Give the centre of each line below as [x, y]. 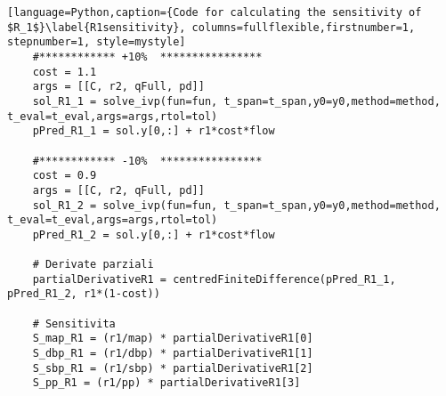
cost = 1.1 [65, 72]
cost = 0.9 [65, 176]
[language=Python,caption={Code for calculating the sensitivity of [215, 12]
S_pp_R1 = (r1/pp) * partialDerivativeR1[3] [166, 383]
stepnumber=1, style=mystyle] [97, 42]
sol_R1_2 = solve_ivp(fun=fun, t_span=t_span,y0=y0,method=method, [236, 205]
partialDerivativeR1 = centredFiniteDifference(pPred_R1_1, [214, 279]
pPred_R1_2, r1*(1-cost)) [84, 294]
